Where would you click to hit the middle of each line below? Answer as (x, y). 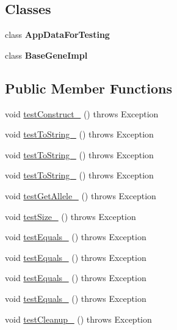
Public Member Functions (88, 88)
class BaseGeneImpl (46, 55)
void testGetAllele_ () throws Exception (81, 195)
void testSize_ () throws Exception (70, 216)
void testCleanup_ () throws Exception (78, 319)
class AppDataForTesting (57, 35)
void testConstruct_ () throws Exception (82, 113)
